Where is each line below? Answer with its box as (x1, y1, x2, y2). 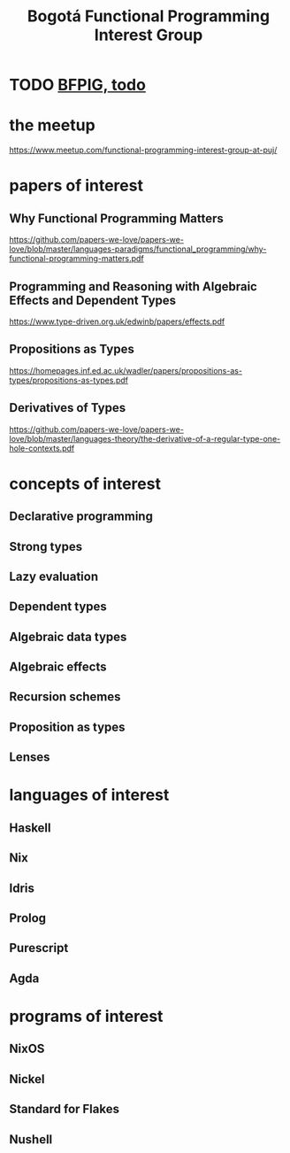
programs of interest (9, 1006, 164, 1026)
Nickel (9, 1072, 45, 1087)
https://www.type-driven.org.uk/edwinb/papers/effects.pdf (9, 316, 225, 327)
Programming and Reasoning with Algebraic (9, 279, 258, 294)
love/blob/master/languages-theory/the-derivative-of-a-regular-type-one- (9, 433, 281, 444)
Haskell (9, 820, 51, 835)
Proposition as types (9, 719, 126, 734)
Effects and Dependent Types (9, 292, 177, 307)
